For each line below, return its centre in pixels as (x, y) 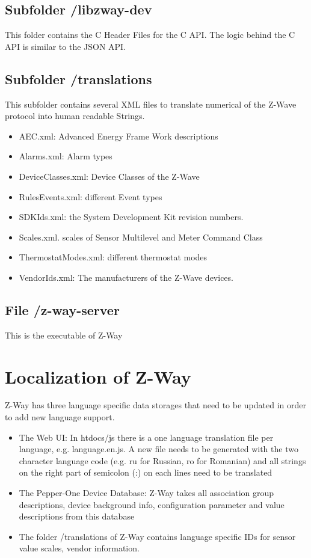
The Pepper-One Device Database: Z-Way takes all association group (146, 493)
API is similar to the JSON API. (66, 46)
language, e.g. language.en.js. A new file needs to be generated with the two (159, 449)
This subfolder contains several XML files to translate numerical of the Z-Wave (151, 104)
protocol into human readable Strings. (75, 116)
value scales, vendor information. (79, 548)
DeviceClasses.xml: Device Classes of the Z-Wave (109, 176)
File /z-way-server (62, 309)
